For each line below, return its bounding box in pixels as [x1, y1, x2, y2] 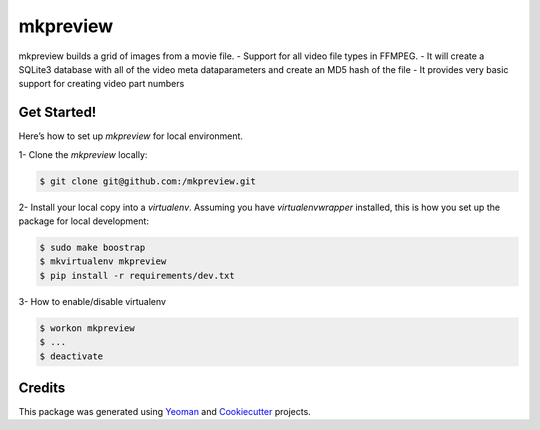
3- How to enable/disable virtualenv [18, 295, 167, 307]
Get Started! [18, 104, 97, 121]
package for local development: [18, 215, 150, 227]
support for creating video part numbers [18, 78, 185, 90]
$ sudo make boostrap [39, 241, 146, 253]
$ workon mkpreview [39, 322, 135, 334]
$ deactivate [39, 350, 104, 362]
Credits [18, 379, 66, 396]
